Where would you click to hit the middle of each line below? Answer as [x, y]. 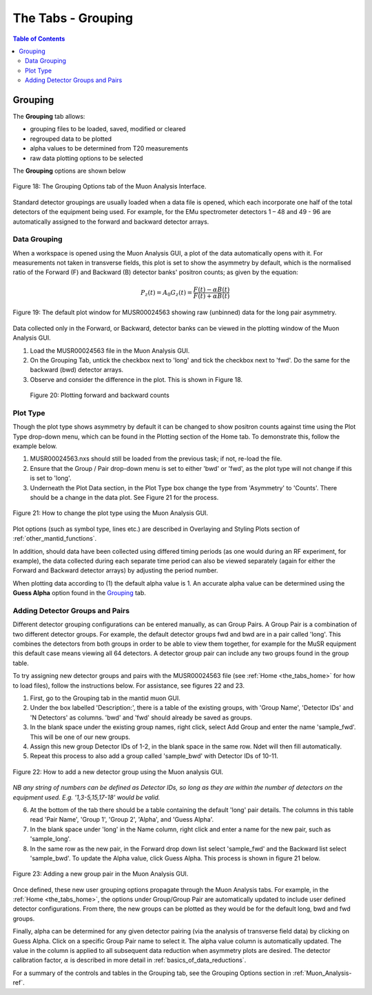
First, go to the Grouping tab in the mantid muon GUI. [105, 698]
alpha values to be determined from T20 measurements [109, 148]
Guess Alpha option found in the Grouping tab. [79, 593]
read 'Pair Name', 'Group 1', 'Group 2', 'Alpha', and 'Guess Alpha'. [122, 820]
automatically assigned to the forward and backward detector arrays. [111, 222]
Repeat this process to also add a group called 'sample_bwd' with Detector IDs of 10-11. [154, 756]
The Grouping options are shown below [69, 171]
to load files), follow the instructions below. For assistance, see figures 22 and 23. [128, 685]
